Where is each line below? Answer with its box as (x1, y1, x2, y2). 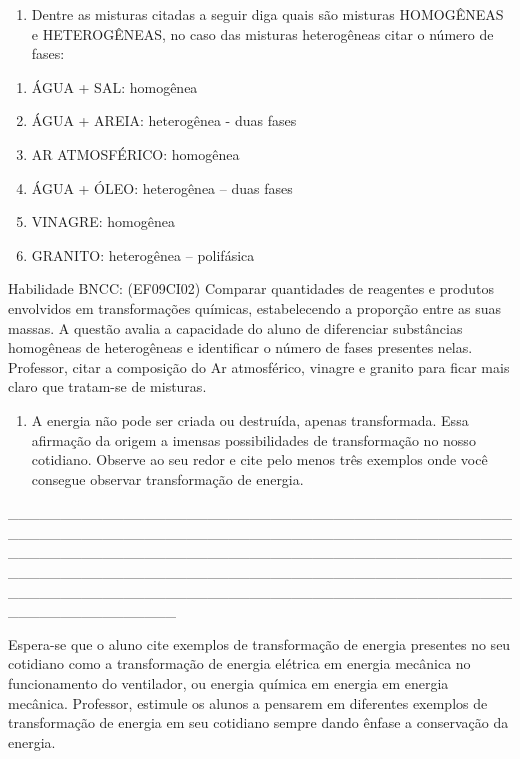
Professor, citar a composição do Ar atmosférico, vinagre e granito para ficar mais (8, 356, 510, 377)
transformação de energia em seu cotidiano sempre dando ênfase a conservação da (8, 712, 509, 733)
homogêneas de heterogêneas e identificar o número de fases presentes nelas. (8, 337, 473, 358)
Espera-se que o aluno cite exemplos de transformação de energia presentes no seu (8, 633, 511, 654)
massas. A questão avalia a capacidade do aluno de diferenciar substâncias (8, 317, 463, 338)
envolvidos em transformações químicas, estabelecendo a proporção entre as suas (8, 297, 502, 318)
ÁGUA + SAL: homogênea (31, 76, 198, 97)
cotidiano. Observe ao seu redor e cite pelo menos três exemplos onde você (31, 449, 488, 470)
